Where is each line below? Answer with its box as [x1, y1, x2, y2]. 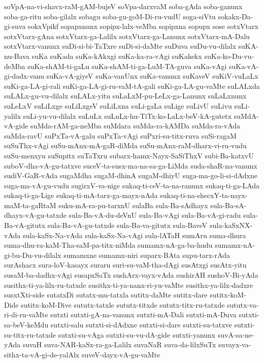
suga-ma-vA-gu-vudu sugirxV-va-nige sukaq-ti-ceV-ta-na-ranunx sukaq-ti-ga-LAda [4, 180, 260, 190]
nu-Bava [4, 50, 29, 61]
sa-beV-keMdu [4, 319, 49, 329]
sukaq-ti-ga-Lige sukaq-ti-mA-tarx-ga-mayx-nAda [4, 190, 158, 201]
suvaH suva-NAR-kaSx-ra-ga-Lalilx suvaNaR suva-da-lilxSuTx [22, 339, 216, 350]
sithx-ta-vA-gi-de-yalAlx [4, 349, 80, 359]
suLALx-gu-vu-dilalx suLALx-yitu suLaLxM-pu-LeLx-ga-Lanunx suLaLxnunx [4, 90, 247, 101]
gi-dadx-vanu [4, 71, 44, 81]
